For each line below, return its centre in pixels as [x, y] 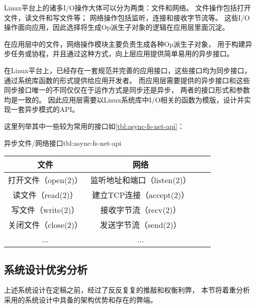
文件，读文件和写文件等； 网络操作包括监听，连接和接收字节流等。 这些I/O [127, 17]
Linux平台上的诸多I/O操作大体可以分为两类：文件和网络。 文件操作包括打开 [128, 7]
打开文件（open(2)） [45, 180]
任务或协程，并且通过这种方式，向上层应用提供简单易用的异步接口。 [122, 53]
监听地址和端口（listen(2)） [140, 180]
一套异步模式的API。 [45, 109]
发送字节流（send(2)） [140, 225]
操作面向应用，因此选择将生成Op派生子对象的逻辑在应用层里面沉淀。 [117, 27]
